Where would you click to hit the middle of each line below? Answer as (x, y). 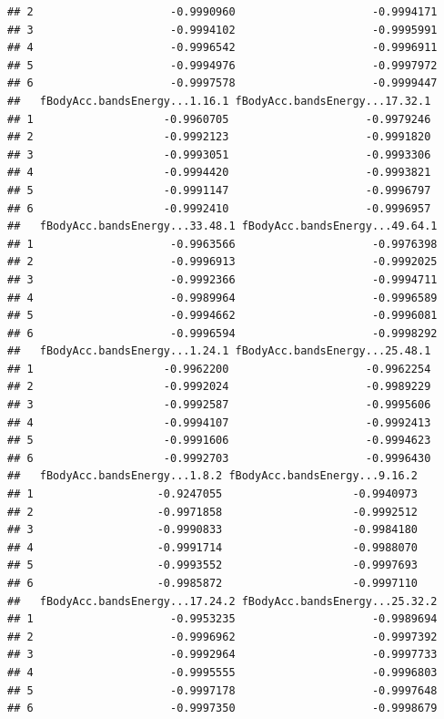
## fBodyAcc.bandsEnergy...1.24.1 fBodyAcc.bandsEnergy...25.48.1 (219, 351)
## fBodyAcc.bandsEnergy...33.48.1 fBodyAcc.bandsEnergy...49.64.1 (222, 226)
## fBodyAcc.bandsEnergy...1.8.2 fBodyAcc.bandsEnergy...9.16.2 (213, 476)
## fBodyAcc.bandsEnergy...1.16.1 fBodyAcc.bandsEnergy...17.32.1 (219, 101)
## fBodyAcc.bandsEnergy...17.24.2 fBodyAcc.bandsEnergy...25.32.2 (222, 601)
